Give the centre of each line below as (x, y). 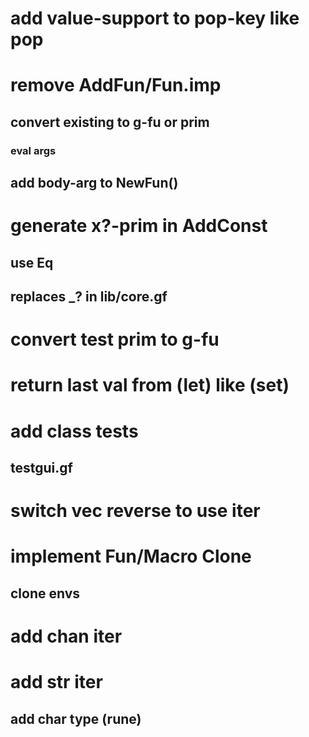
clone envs (45, 593)
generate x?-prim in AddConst (139, 226)
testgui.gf (41, 468)
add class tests (74, 431)
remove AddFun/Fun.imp (116, 85)
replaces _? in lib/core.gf (89, 297)
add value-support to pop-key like (155, 18)
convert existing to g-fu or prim (110, 122)
